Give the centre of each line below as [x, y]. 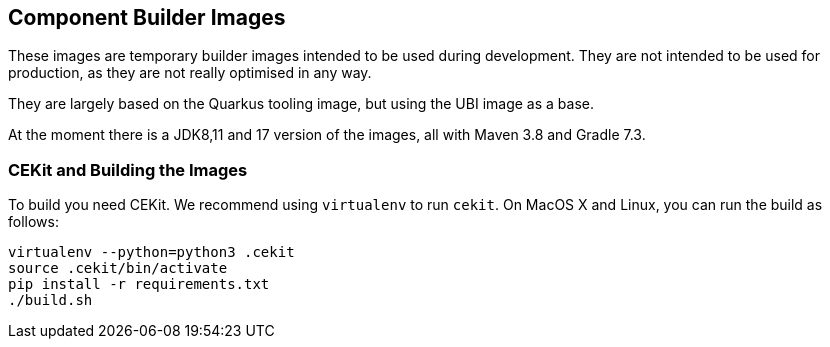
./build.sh [50, 300]
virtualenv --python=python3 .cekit [151, 252]
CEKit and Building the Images [128, 169]
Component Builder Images [147, 17]
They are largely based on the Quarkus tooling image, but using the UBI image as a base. [301, 104]
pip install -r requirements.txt [139, 284]
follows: [33, 222]
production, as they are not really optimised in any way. [190, 73]
